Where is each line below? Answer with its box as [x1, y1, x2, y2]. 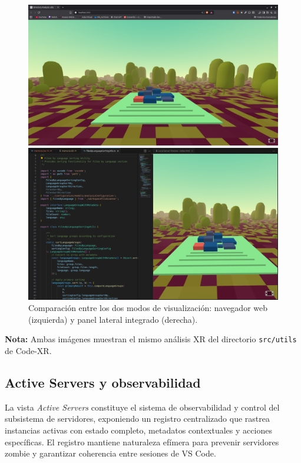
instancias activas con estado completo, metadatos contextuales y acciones [5, 424, 272, 436]
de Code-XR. [5, 345, 52, 357]
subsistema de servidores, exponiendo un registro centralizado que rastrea [5, 412, 270, 425]
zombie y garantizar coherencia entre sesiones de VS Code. [5, 447, 216, 459]
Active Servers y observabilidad [5, 373, 201, 392]
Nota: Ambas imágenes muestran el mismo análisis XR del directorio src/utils [5, 333, 297, 345]
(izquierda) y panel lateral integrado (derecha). [28, 313, 198, 325]
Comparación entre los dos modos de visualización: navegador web [28, 302, 268, 314]
